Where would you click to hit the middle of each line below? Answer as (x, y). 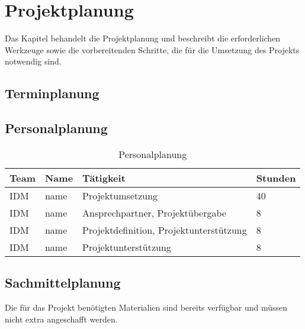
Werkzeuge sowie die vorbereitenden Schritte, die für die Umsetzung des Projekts (152, 49)
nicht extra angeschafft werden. (61, 319)
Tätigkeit (104, 178)
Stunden (276, 178)
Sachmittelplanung (63, 283)
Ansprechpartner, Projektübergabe (154, 212)
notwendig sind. (33, 61)
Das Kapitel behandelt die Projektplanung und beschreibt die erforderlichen (143, 38)
